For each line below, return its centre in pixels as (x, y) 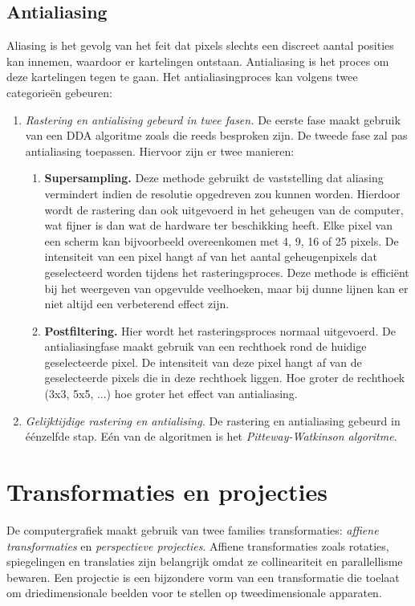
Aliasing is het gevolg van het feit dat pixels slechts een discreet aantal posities (200, 45)
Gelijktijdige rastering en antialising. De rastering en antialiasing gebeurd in (213, 420)
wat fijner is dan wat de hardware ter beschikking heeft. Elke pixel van (218, 225)
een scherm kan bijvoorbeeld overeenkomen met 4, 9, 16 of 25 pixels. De (222, 240)
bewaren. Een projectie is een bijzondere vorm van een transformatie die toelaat (203, 577)
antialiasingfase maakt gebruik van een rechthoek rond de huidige (205, 346)
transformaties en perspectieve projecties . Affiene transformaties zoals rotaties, (198, 545)
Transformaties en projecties (167, 492)
